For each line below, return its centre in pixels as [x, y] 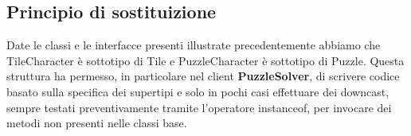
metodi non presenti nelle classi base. [97, 123]
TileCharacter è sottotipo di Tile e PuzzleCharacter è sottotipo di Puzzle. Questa [205, 60]
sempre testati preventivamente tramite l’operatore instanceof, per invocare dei [199, 107]
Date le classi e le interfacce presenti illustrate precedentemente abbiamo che [194, 45]
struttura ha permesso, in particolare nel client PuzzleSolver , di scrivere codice [203, 76]
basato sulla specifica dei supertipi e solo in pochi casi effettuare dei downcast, [198, 91]
